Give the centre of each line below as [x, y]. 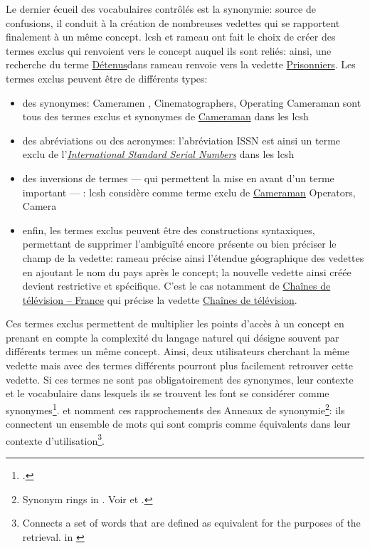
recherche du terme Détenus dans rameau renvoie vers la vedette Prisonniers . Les [181, 64]
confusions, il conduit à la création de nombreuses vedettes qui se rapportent [173, 22]
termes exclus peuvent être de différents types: [107, 78]
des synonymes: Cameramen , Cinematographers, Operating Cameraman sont [192, 102]
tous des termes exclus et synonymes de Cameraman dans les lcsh [165, 116]
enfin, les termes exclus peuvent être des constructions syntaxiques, [169, 230]
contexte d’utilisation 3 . [55, 439]
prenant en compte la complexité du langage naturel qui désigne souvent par [173, 337]
